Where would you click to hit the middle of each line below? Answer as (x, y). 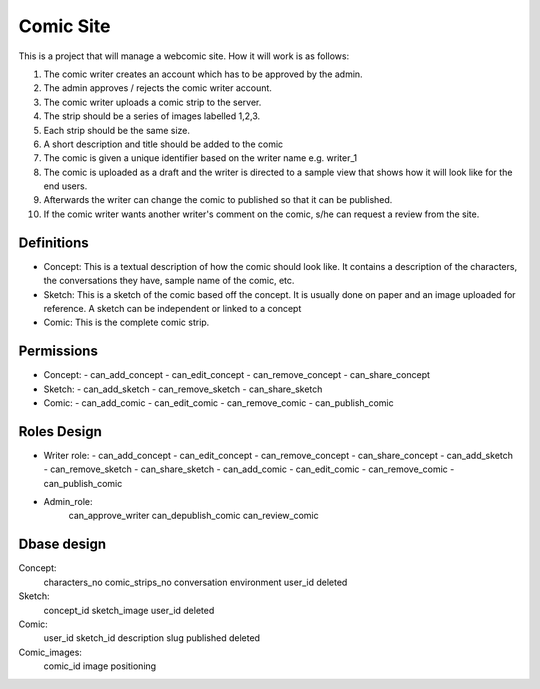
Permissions (58, 351)
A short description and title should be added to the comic (163, 144)
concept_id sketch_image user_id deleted (129, 610)
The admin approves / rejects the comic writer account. (157, 88)
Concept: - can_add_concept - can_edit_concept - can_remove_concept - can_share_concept (236, 375)
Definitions (53, 242)
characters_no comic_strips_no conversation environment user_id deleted (195, 582)
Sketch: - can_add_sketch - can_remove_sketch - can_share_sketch (183, 389)
